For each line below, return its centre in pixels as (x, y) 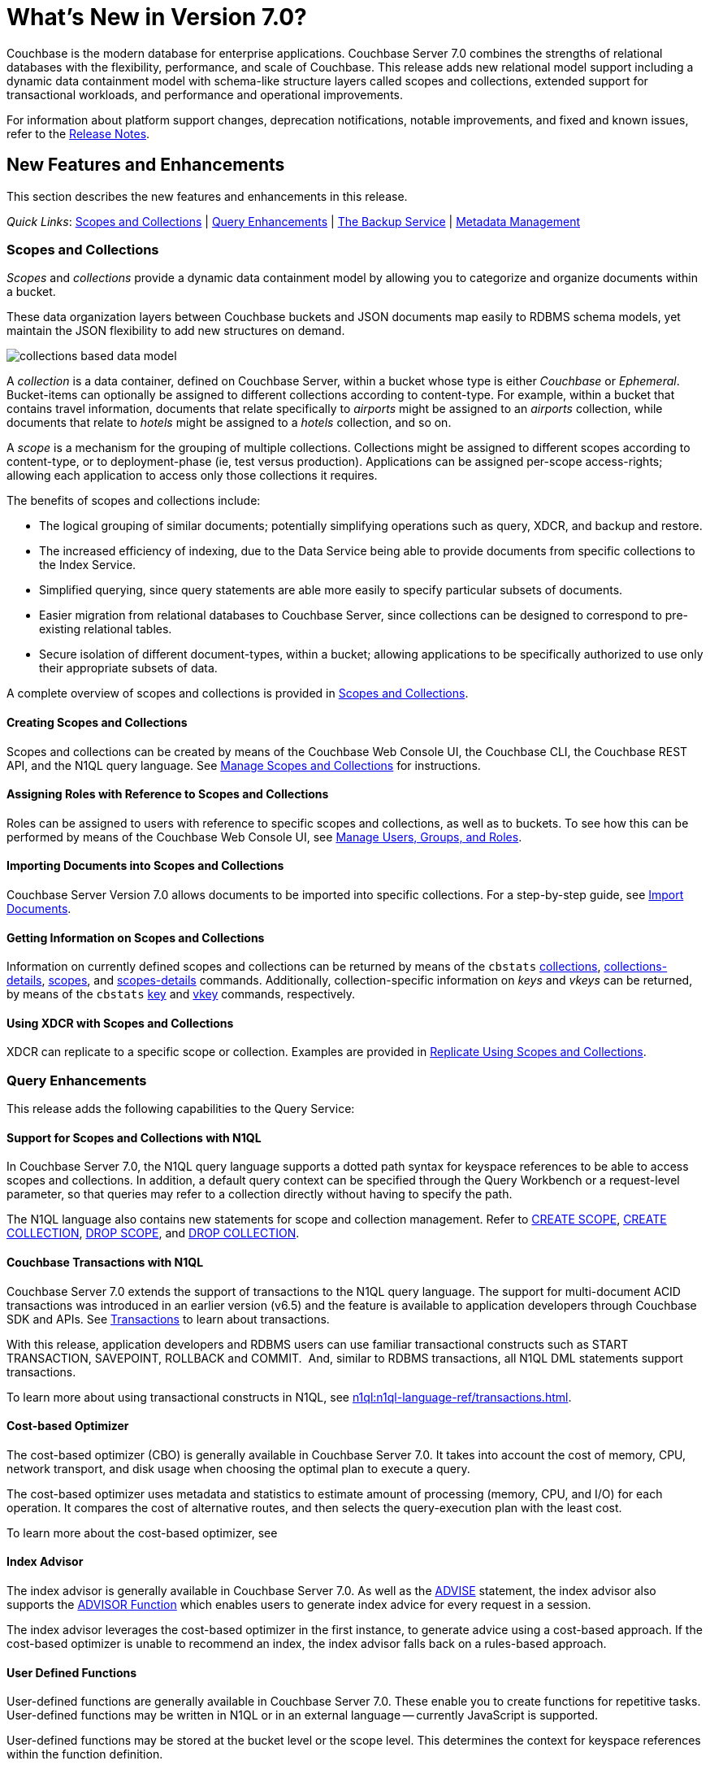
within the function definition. (85, 1754)
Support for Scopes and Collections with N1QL (134, 1137)
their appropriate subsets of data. (128, 668)
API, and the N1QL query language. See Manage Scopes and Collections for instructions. (244, 765)
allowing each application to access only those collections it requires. (192, 476)
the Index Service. (88, 565)
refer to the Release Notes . (78, 133)
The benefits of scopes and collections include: (134, 501)
